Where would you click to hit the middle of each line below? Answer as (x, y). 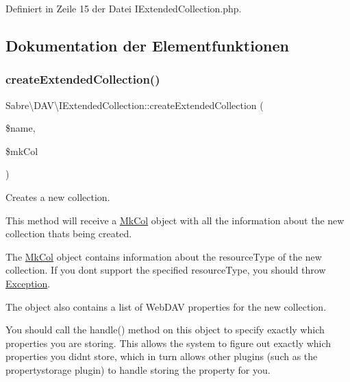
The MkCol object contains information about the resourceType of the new (164, 256)
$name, (21, 128)
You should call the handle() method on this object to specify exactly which (165, 330)
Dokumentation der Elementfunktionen (147, 45)
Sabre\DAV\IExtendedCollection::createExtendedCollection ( (135, 105)
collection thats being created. (69, 234)
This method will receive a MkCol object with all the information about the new (175, 220)
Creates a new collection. (58, 196)
